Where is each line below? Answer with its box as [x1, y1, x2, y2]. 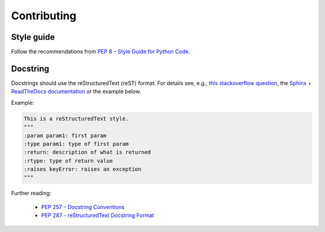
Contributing [11, 9, 76, 22]
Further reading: [11, 190, 51, 197]
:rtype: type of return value [23, 157, 113, 164]
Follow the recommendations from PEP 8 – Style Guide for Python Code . [11, 48, 191, 55]
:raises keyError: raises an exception [23, 166, 141, 173]
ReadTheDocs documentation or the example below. [11, 88, 141, 95]
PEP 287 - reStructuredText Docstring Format [41, 212, 155, 219]
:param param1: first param [23, 132, 107, 139]
